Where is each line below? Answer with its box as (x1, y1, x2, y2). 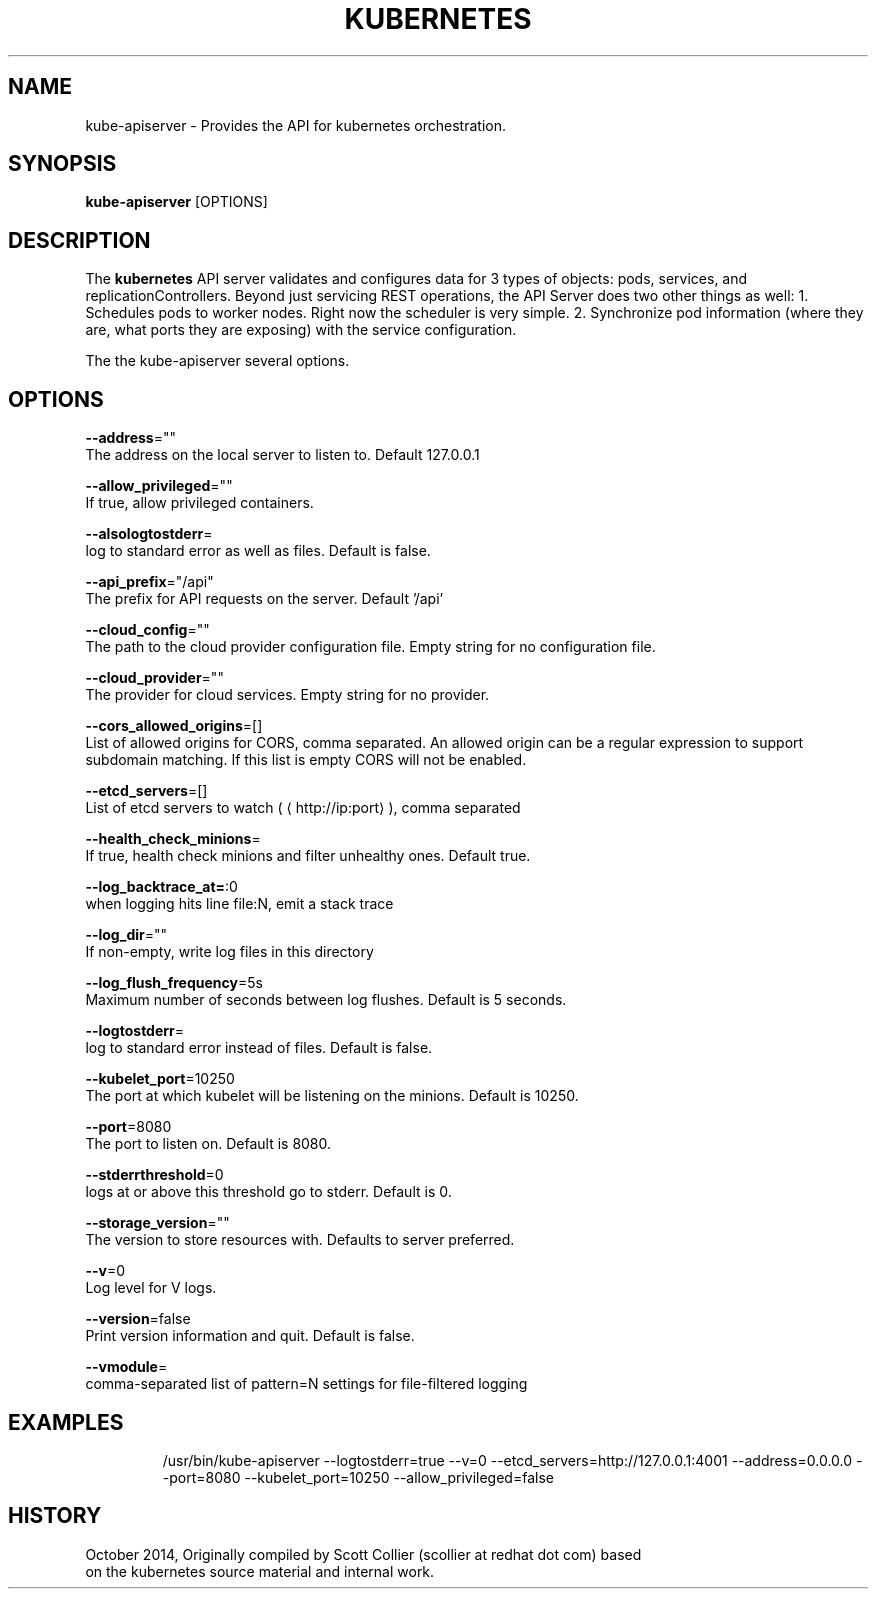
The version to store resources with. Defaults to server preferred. (85, 1231, 515, 1249)
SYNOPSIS (8, 151, 117, 177)
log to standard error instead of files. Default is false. (85, 1039, 433, 1057)
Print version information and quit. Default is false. (85, 1327, 415, 1345)
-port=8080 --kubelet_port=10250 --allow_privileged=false (162, 1468, 554, 1486)
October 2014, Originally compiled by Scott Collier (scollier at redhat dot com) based (85, 1545, 642, 1563)
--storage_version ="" (85, 1214, 230, 1232)
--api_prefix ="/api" (85, 573, 214, 591)
